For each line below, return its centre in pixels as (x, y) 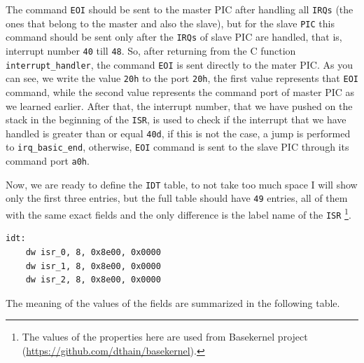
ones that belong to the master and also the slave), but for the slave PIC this (170, 23)
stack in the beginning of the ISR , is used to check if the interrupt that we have (176, 119)
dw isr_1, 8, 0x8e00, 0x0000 (93, 266)
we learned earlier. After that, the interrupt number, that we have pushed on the (179, 105)
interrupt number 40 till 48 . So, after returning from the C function (151, 50)
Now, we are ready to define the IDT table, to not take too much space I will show (182, 184)
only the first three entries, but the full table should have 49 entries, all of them (177, 198)
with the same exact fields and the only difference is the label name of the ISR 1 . (178, 213)
